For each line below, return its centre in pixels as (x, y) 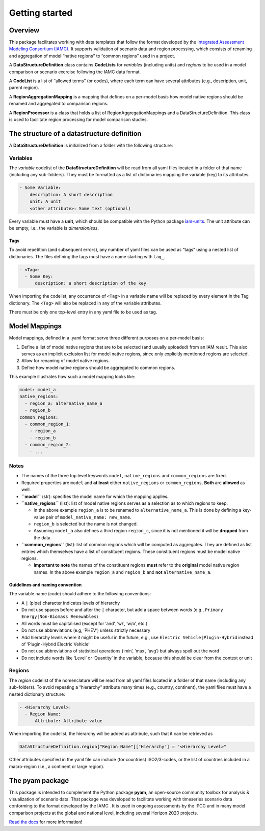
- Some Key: (39, 277)
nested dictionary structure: (37, 694)
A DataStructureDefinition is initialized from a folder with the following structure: (91, 145)
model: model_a (38, 390)
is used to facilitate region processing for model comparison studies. (79, 119)
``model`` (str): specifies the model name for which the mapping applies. (95, 496)
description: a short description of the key (91, 283)
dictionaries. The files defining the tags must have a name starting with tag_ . (87, 256)
